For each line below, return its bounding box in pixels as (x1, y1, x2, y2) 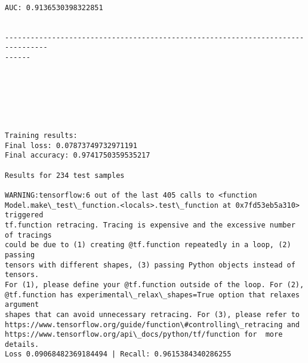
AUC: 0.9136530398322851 (5, 3, 103, 12)
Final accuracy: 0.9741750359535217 (5, 151, 150, 160)
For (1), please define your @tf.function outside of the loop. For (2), (5, 280, 304, 289)
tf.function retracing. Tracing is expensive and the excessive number (5, 220, 295, 229)
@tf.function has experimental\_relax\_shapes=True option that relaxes (5, 290, 300, 299)
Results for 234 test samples (5, 171, 125, 180)
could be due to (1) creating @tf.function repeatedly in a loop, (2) (5, 241, 291, 250)
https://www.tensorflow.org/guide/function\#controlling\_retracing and (5, 320, 300, 329)
